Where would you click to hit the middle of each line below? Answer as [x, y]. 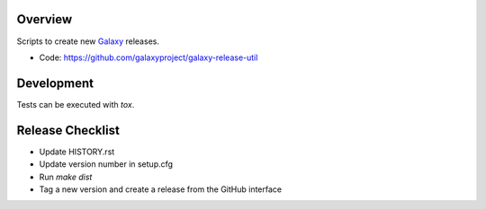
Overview [45, 19]
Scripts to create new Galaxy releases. [88, 41]
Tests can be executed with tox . [76, 104]
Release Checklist [68, 130]
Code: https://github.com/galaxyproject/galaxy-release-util [148, 57]
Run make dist [66, 177]
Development [55, 83]
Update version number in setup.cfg [106, 164]
